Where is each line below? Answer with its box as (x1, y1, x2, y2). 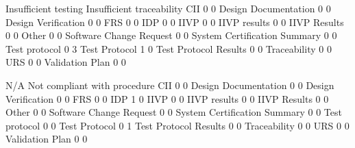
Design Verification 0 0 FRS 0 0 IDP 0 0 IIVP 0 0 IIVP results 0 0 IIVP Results (5, 14, 344, 29)
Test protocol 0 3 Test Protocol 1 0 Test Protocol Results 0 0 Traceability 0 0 (5, 41, 332, 56)
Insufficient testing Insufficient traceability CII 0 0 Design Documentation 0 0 (5, 1, 331, 15)
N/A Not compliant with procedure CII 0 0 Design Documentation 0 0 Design (5, 77, 334, 92)
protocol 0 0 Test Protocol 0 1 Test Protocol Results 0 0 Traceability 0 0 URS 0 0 (5, 118, 350, 132)
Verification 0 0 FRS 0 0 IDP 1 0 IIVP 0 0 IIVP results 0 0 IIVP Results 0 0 (5, 91, 329, 106)
